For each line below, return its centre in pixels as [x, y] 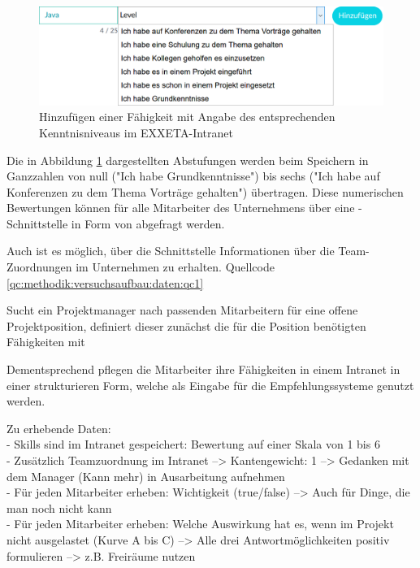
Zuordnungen [39, 267]
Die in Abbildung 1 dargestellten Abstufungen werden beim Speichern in [188, 160]
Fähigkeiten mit [46, 342]
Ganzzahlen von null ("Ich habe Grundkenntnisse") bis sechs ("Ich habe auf [193, 176]
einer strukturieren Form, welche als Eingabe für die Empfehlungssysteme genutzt [210, 385]
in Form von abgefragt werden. [148, 223]
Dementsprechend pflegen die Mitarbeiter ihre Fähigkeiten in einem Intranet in [204, 369]
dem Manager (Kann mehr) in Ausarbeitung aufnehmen [146, 476]
